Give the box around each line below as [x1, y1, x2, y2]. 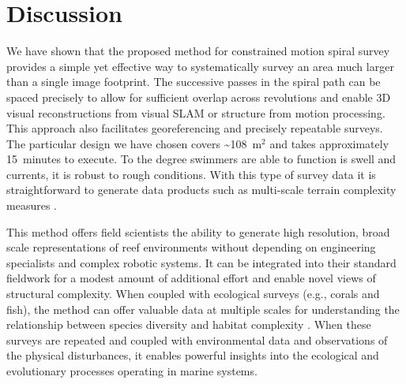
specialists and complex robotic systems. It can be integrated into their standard [6, 254, 397, 270]
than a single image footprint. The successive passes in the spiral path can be [6, 73, 381, 90]
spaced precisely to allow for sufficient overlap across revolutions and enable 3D [6, 88, 391, 105]
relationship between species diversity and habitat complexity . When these [6, 316, 371, 333]
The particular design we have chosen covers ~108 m [6, 135, 262, 151]
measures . [6, 197, 57, 214]
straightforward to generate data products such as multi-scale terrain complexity [6, 181, 397, 198]
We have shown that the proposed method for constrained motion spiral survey [6, 43, 390, 59]
